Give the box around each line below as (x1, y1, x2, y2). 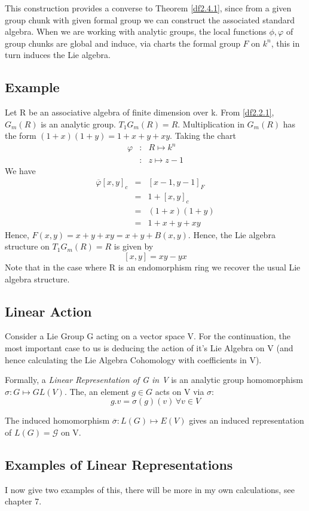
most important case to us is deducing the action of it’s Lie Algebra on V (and (5, 342, 293, 354)
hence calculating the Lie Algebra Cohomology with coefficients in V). (5, 353, 262, 366)
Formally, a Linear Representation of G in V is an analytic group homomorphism (5, 373, 303, 386)
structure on (5, 240, 50, 253)
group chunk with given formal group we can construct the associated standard (5, 13, 295, 26)
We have (5, 164, 36, 177)
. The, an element (64, 385, 129, 397)
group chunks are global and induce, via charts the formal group (5, 36, 240, 49)
